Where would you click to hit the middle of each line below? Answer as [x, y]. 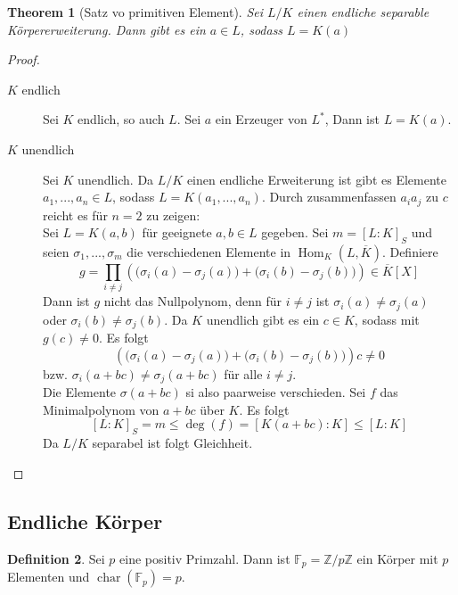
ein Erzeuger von [261, 119]
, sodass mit [387, 319]
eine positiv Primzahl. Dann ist [205, 558]
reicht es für [75, 215]
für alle [243, 373]
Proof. [24, 59]
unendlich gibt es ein [263, 319]
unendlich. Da [116, 179]
